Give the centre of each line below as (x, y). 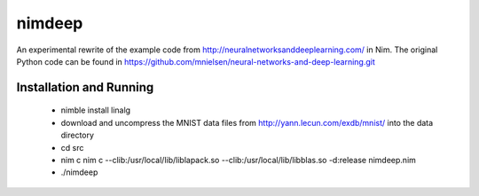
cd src (72, 147)
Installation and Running (85, 87)
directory (78, 135)
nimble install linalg (96, 110)
